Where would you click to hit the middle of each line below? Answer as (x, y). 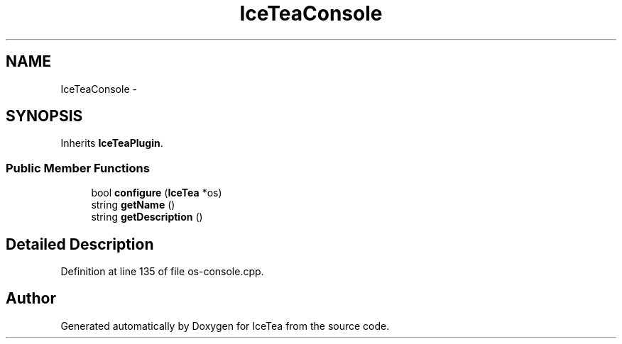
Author (31, 299)
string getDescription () (147, 217)
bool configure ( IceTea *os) (157, 193)
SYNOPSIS (44, 116)
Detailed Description (80, 244)
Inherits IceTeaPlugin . (112, 143)
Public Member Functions (78, 168)
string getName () (133, 205)
